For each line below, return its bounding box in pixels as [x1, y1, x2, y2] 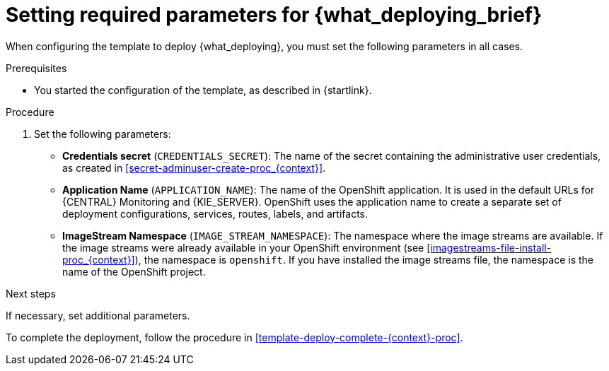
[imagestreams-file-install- [427, 241, 552, 254]
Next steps [6, 287, 56, 300]
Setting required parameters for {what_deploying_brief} [6, 3, 543, 27]
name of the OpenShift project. [62, 265, 206, 278]
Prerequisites [6, 61, 67, 74]
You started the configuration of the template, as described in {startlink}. [34, 83, 372, 96]
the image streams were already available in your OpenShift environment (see [62, 241, 424, 254]
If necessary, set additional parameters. [6, 309, 190, 322]
